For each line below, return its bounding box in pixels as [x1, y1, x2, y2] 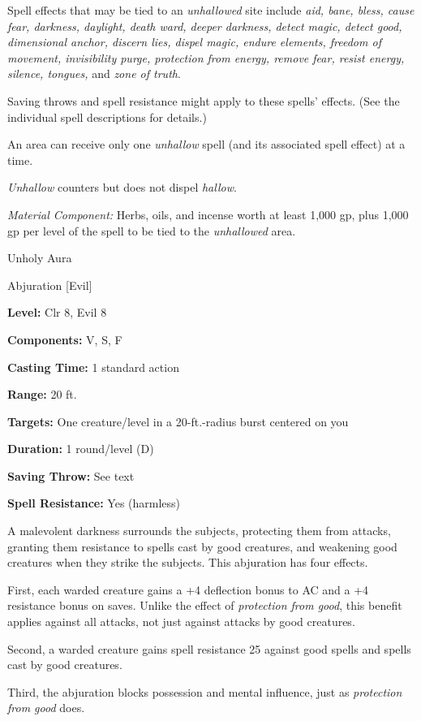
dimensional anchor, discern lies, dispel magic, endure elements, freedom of [7, 33, 381, 50]
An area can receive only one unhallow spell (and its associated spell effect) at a [7, 136, 406, 153]
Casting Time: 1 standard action [7, 358, 179, 375]
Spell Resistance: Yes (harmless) [7, 494, 181, 512]
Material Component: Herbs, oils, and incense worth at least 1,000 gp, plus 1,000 [7, 205, 409, 222]
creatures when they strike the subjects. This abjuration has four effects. [7, 554, 368, 571]
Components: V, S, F [7, 330, 122, 348]
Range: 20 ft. [7, 386, 77, 403]
